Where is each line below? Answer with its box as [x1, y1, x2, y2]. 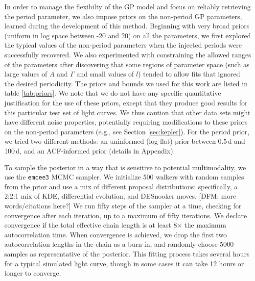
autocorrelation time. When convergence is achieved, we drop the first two [4, 229, 227, 239]
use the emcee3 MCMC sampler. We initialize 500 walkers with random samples [4, 172, 244, 182]
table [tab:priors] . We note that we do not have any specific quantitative [4, 88, 221, 98]
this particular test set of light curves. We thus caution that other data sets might [4, 107, 251, 117]
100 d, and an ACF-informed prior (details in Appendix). [4, 145, 175, 155]
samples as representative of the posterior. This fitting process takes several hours [4, 248, 250, 258]
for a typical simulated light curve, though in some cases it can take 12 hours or [4, 258, 244, 268]
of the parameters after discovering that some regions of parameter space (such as [4, 59, 250, 69]
